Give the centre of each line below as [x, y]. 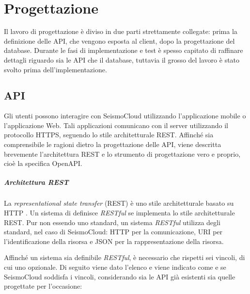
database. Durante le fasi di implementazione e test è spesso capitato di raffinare [124, 50]
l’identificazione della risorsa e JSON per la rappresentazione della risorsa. [114, 241]
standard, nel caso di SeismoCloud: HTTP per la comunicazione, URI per [113, 232]
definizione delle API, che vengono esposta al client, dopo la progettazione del [119, 41]
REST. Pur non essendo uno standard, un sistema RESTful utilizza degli [112, 222]
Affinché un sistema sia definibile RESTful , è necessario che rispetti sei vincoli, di [125, 257]
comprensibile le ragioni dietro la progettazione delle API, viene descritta [113, 144]
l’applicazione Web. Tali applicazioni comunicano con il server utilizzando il [116, 125]
